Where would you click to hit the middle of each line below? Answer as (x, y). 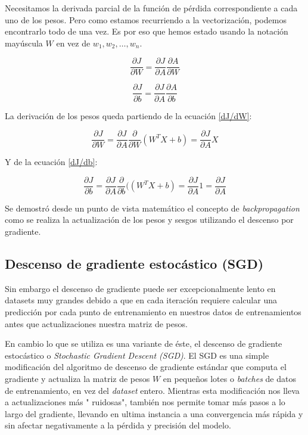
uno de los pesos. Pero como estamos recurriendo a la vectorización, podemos (146, 19)
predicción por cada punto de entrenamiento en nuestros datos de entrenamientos (153, 311)
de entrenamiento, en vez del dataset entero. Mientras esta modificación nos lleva (152, 390)
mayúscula (24, 43)
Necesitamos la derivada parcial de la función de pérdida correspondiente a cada (151, 8)
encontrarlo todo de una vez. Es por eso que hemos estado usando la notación (147, 31)
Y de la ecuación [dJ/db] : (51, 162)
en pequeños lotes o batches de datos (229, 378)
